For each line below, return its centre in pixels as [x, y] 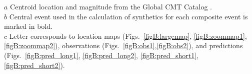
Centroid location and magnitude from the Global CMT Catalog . [111, 6]
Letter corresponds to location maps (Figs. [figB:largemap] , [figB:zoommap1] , [128, 36]
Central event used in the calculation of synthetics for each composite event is [128, 16]
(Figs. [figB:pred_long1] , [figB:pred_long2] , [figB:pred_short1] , [101, 55]
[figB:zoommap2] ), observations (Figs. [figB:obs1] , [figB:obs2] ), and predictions [123, 45]
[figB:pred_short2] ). [34, 65]
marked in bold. [28, 26]
